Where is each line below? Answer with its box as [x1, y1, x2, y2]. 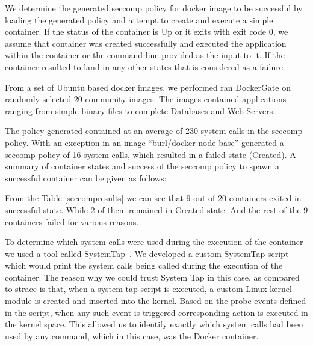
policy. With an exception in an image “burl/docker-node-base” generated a [5, 136, 284, 148]
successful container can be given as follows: [5, 171, 167, 184]
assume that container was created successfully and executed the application [5, 37, 287, 49]
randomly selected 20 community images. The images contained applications [5, 93, 287, 105]
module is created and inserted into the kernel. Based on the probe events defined [5, 294, 306, 307]
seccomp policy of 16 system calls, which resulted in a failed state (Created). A [5, 148, 296, 160]
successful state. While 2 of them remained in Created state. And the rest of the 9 [5, 203, 308, 216]
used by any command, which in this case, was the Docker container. [5, 329, 259, 342]
